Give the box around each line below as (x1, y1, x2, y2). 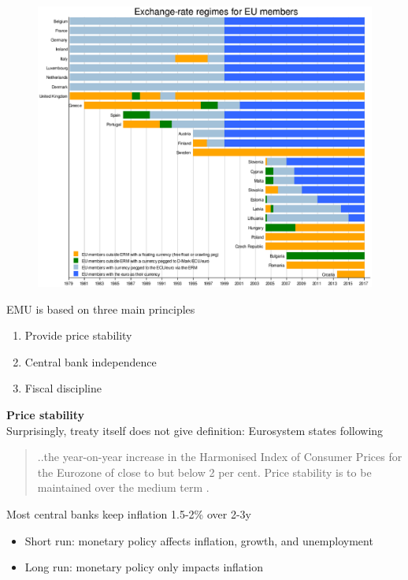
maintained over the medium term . (37, 479, 210, 496)
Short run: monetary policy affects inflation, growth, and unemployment (24, 532, 373, 548)
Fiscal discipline (24, 380, 102, 396)
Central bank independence (24, 353, 157, 370)
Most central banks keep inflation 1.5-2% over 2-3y (6, 506, 251, 522)
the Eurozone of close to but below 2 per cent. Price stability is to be (37, 463, 372, 480)
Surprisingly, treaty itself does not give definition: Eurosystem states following (6, 422, 384, 438)
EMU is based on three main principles (6, 300, 195, 317)
